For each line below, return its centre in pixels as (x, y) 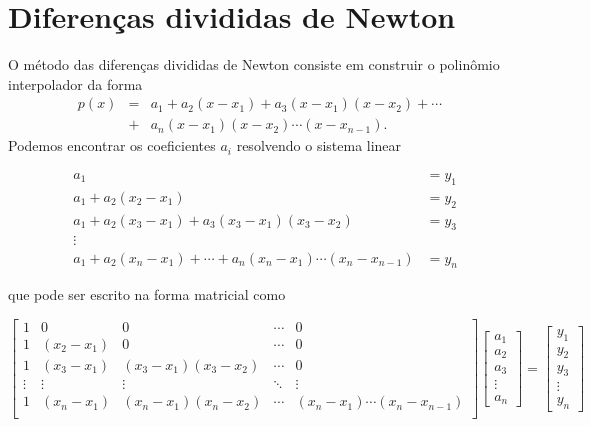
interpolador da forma (75, 83)
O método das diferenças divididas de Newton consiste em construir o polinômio (254, 64)
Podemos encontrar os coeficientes (112, 145)
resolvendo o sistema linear (319, 145)
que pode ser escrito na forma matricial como (147, 294)
